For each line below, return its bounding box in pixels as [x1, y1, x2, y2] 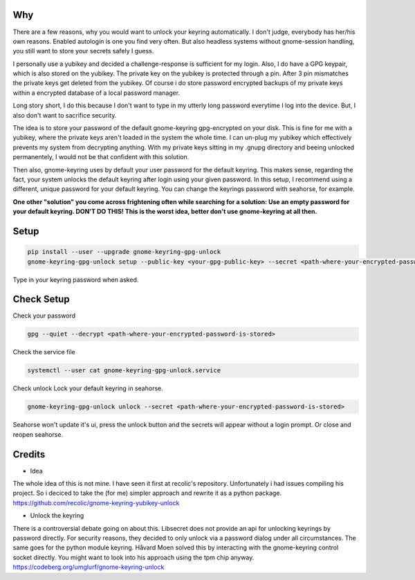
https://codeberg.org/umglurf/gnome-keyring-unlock [12, 563, 165, 571]
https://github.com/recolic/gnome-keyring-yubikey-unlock [12, 498, 180, 507]
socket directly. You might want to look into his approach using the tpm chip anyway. [12, 553, 255, 561]
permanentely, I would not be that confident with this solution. [12, 153, 190, 161]
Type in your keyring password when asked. [12, 275, 139, 284]
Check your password [12, 311, 76, 320]
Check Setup [12, 293, 70, 305]
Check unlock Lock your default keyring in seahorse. [12, 384, 163, 392]
